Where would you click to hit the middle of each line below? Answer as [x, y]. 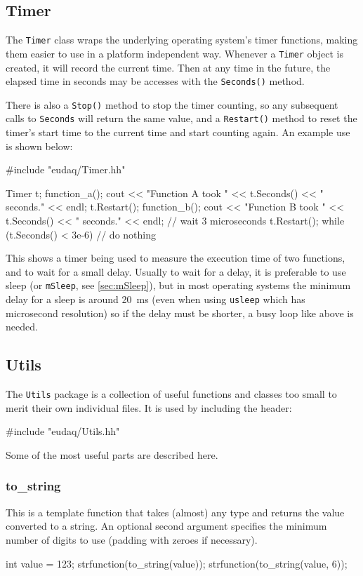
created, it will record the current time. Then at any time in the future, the [168, 67]
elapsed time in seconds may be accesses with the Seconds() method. [155, 81]
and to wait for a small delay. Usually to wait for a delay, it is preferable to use [176, 271]
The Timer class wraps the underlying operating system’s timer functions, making [182, 40]
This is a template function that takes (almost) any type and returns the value [175, 512]
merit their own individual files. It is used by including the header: [149, 407]
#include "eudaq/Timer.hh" [66, 169]
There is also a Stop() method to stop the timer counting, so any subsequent [172, 104]
